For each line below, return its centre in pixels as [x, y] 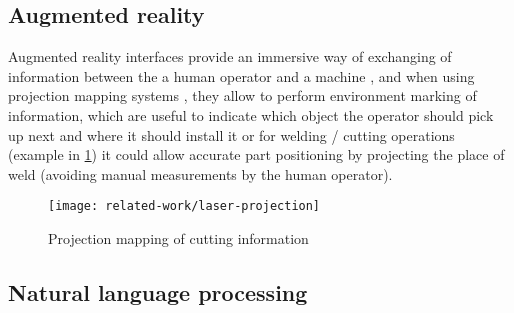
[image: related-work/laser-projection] [184, 206]
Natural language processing [158, 292]
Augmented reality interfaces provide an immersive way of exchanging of [230, 56]
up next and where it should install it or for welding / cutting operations [231, 134]
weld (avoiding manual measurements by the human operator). [200, 173]
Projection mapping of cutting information [178, 238]
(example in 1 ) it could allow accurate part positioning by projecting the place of [256, 154]
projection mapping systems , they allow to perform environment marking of [242, 95]
